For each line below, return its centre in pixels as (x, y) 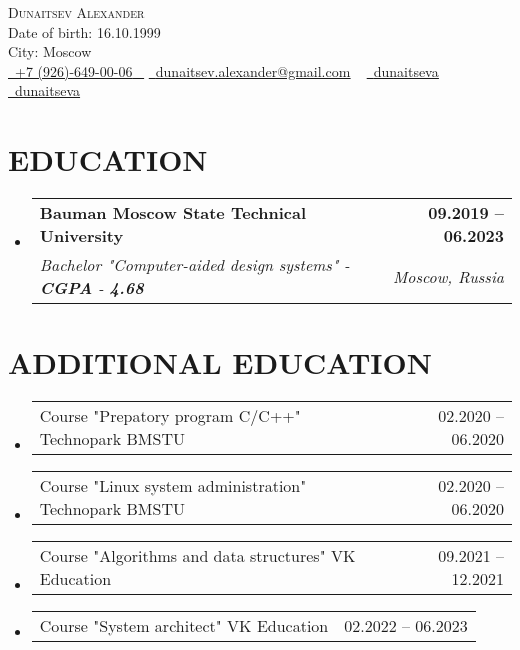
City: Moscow (50, 51)
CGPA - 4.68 (91, 288)
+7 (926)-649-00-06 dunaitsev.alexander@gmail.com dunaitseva (227, 70)
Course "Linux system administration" (173, 486)
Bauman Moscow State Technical (173, 213)
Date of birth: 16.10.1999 (84, 31)
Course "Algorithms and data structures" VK (197, 556)
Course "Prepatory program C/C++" (170, 416)
